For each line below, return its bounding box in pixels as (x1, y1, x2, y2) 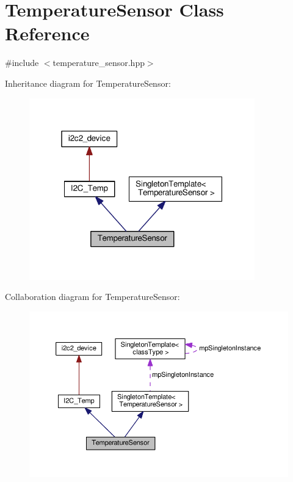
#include (5, 56, 39, 69)
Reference (5, 21, 90, 46)
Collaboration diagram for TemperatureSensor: (5, 290, 180, 303)
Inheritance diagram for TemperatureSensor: (5, 76, 171, 89)
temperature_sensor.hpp (52, 56, 145, 69)
